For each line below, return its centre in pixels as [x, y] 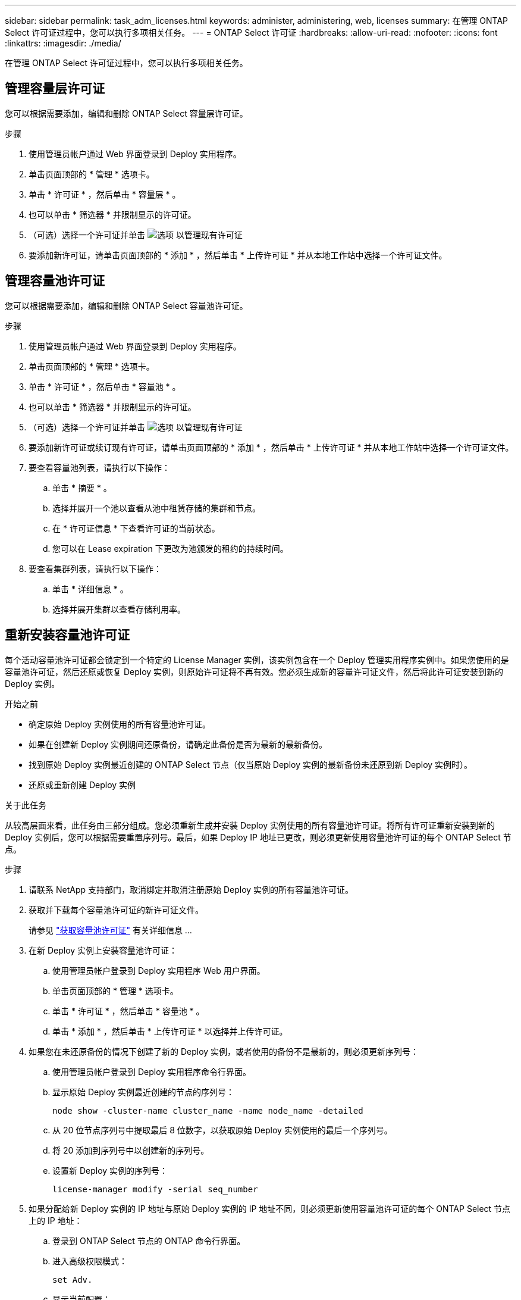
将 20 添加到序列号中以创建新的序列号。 [131, 1150]
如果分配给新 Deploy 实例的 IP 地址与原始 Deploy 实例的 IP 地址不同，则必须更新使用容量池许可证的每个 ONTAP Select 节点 [270, 1208]
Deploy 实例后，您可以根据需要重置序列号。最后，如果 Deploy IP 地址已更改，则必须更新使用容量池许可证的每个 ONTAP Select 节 [258, 837]
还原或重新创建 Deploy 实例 [82, 785]
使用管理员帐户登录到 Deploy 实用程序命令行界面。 [152, 1071]
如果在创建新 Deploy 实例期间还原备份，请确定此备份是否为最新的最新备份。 [178, 744]
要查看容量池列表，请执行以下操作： [99, 467]
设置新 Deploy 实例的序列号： [110, 1170]
